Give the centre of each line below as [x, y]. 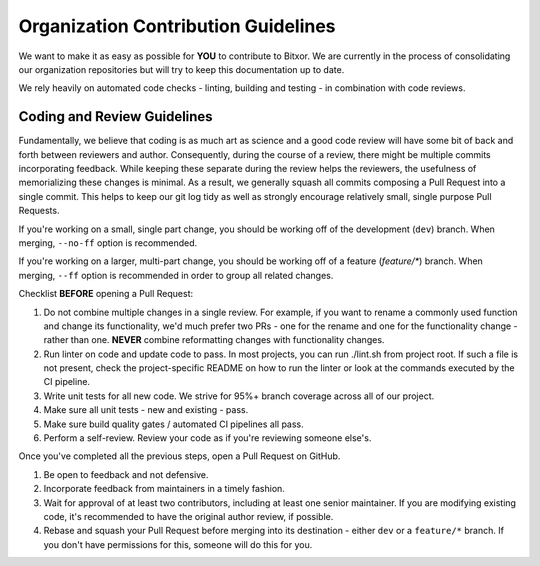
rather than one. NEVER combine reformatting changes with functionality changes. [214, 340]
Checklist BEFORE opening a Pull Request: [106, 294]
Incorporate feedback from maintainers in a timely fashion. [164, 489]
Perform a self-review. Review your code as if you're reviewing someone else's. [207, 438]
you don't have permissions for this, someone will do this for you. [178, 544]
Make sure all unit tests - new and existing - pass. [146, 410]
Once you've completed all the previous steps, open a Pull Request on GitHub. [179, 456]
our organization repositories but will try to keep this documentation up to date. [181, 69]
